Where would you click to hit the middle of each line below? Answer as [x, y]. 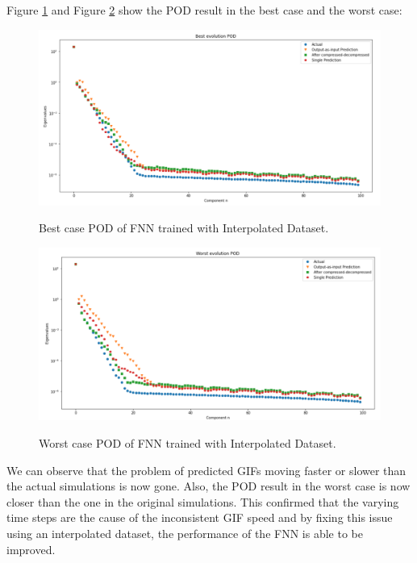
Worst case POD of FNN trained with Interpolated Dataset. [188, 443]
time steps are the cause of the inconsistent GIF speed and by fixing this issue [200, 517]
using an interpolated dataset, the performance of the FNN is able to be [185, 534]
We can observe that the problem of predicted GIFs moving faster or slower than [206, 470]
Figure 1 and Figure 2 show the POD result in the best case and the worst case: [204, 10]
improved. [31, 549]
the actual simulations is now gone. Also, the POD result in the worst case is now [208, 486]
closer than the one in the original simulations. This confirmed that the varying [203, 501]
